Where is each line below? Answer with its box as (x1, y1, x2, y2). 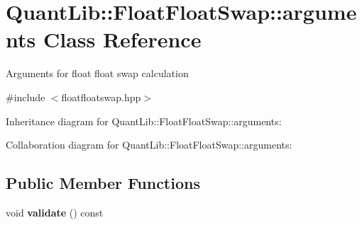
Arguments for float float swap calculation (6, 66, 189, 81)
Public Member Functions (6, 172, 200, 194)
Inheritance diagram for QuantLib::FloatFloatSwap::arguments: (6, 113, 282, 128)
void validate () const (6, 204, 104, 219)
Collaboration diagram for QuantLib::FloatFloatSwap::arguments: (6, 137, 292, 152)
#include (6, 89, 45, 104)
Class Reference (43, 25, 202, 54)
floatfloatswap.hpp (61, 89, 141, 104)
